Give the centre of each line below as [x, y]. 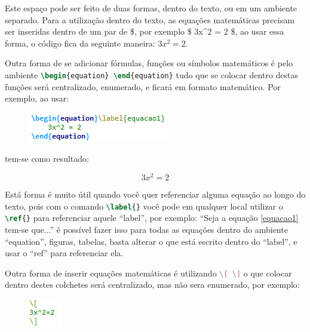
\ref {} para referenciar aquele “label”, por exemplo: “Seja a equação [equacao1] [152, 218]
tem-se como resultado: [47, 159]
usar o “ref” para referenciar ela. [64, 253]
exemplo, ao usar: [37, 98]
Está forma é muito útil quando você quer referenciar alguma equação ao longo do [155, 194]
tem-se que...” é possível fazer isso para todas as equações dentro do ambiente [146, 229]
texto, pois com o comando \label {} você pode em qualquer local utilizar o [144, 206]
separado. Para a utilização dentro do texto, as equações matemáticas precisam [150, 19]
